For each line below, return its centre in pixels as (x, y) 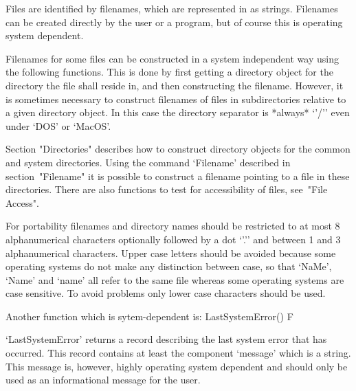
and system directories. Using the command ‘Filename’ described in (148, 162)
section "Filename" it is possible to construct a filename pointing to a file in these (178, 176)
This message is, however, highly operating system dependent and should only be (177, 366)
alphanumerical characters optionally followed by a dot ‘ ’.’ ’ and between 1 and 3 (173, 239)
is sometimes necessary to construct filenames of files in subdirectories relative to (176, 99)
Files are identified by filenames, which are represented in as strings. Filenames (172, 8)
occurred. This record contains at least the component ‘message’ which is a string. (178, 353)
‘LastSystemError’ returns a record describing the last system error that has (166, 339)
